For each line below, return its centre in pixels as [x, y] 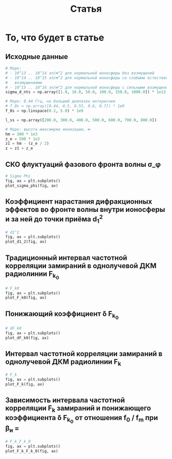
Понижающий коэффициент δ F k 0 [62, 315]
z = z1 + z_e [19, 148]
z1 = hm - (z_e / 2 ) [27, 144]
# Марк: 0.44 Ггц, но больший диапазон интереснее [60, 101]
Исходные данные [37, 57]
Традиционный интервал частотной [66, 258]
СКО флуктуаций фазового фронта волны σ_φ [83, 164]
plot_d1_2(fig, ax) [26, 242]
